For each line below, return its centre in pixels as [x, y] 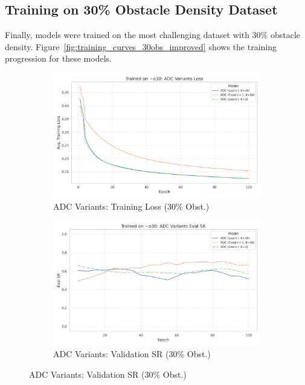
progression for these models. [58, 58]
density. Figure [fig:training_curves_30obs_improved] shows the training [141, 46]
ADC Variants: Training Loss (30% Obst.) [131, 206]
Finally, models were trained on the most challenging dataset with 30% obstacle [153, 35]
